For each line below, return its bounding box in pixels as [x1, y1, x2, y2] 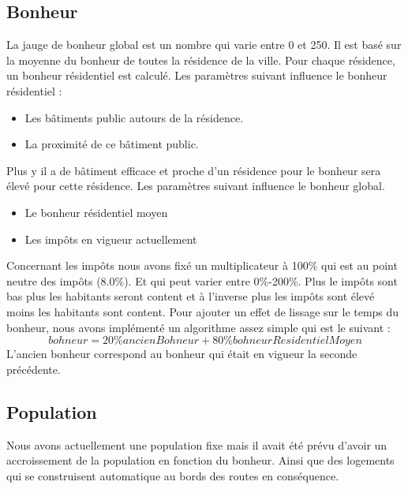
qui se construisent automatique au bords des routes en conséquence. [6, 467, 339, 483]
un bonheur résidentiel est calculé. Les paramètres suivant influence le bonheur [6, 67, 387, 84]
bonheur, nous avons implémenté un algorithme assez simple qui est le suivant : [6, 319, 391, 335]
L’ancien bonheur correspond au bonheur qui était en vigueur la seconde [6, 345, 357, 362]
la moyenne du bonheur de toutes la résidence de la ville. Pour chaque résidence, [6, 51, 395, 68]
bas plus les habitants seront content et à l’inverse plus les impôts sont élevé [6, 288, 375, 304]
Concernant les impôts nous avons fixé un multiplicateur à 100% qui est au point [6, 257, 398, 274]
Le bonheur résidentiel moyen [24, 203, 168, 220]
